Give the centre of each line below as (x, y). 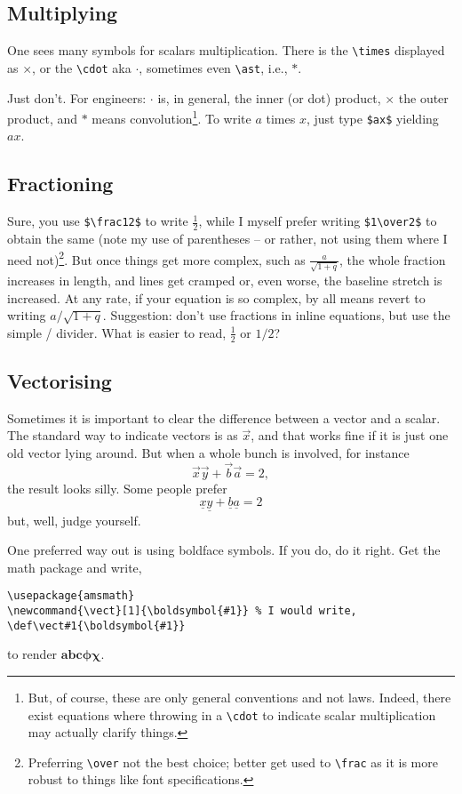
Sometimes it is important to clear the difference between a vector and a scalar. (224, 417)
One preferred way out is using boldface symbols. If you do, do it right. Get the (224, 550)
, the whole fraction (393, 259)
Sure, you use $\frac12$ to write (98, 221)
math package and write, (75, 567)
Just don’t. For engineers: (77, 97)
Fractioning (60, 184)
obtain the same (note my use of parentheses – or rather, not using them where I (227, 239)
